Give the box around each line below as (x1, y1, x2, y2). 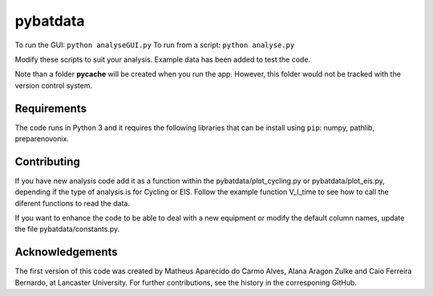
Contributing (14, 155, 80, 168)
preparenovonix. (14, 134, 70, 144)
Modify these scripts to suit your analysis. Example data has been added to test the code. (14, 55, 311, 64)
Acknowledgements (14, 245, 118, 259)
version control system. (14, 80, 92, 90)
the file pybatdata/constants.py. (14, 225, 120, 234)
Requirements (14, 101, 87, 116)
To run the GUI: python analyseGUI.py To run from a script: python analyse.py (14, 40, 295, 50)
